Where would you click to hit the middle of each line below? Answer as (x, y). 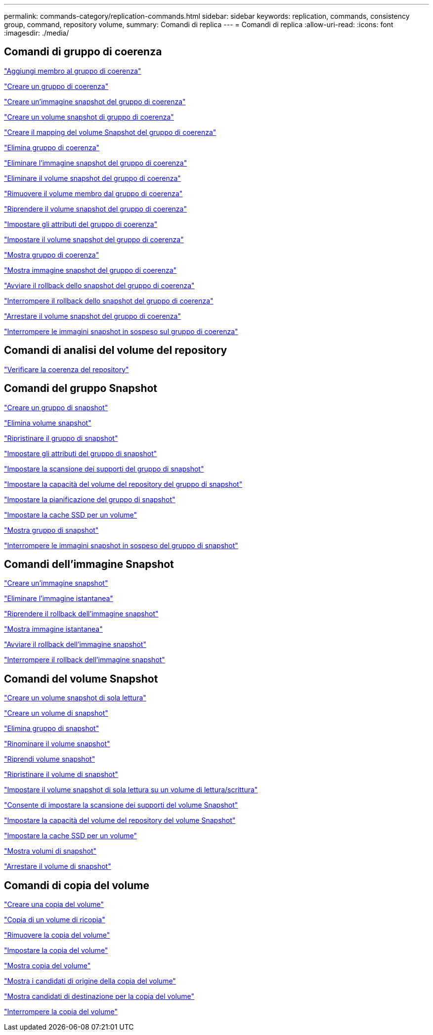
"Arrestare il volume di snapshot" (58, 866)
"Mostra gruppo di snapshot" (51, 530)
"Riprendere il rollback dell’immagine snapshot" (81, 614)
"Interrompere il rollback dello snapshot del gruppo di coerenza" (109, 301)
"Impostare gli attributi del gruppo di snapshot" (81, 453)
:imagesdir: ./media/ (37, 33)
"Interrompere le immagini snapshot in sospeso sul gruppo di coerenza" (121, 331)
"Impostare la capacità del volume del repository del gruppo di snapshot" (123, 484)
